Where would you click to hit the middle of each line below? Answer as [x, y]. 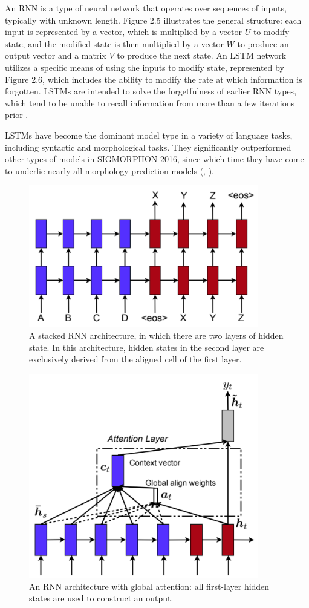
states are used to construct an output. [101, 598]
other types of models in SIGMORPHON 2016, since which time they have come [154, 159]
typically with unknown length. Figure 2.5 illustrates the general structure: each [153, 20]
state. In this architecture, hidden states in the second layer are [147, 347]
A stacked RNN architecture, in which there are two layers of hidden [156, 335]
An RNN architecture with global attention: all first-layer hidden [149, 586]
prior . [17, 115]
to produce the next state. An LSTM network [202, 55]
